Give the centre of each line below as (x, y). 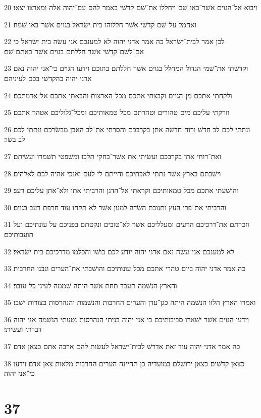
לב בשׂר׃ (15, 139)
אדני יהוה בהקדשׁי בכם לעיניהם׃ (48, 78)
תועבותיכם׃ (19, 234)
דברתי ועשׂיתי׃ (23, 329)
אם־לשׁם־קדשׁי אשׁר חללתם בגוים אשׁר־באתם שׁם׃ (74, 51)
